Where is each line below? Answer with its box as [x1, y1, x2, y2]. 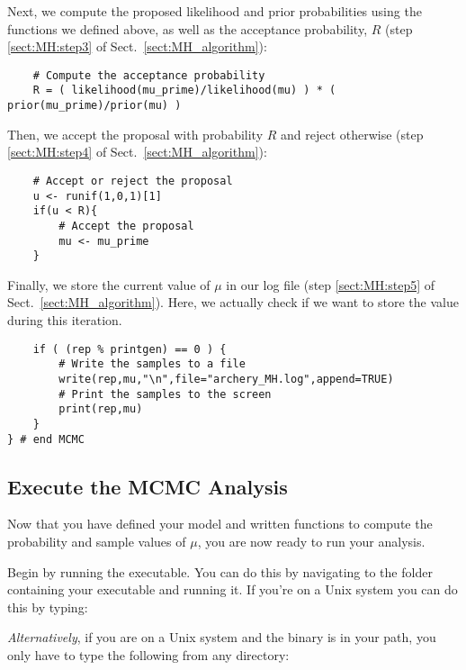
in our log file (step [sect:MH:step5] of [226, 275, 435, 294]
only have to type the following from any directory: [7, 646, 290, 665]
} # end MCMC [7, 432, 85, 446]
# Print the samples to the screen [58, 387, 272, 401]
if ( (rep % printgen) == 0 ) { [32, 342, 227, 356]
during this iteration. [7, 311, 122, 330]
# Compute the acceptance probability [32, 68, 265, 82]
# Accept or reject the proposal [32, 174, 233, 187]
